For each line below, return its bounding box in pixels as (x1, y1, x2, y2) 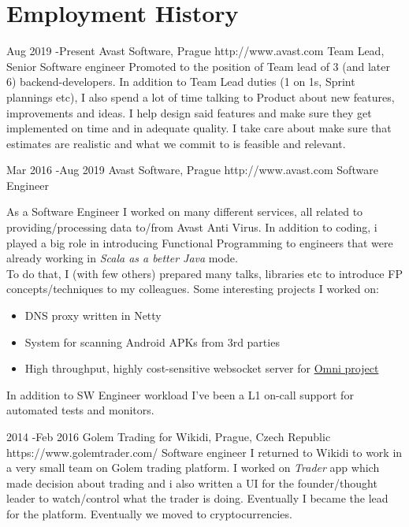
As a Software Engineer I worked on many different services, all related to (6, 203, 363, 220)
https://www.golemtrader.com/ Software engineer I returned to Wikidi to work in (6, 443, 403, 460)
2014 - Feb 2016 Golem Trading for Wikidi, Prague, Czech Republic (6, 429, 331, 444)
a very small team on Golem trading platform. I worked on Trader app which (6, 459, 380, 476)
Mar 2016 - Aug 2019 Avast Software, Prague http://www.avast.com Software (6, 161, 378, 178)
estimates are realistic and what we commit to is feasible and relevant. (6, 135, 346, 151)
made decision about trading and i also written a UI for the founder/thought (6, 474, 377, 491)
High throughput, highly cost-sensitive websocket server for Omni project (24, 360, 379, 377)
